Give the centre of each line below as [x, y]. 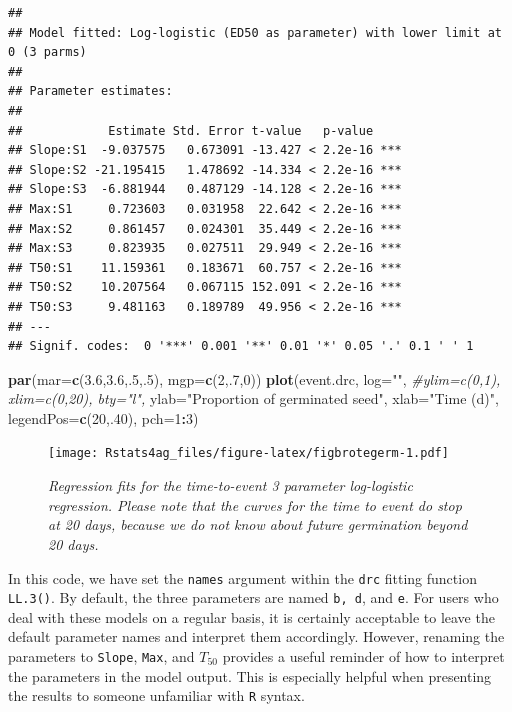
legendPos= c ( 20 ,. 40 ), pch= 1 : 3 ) [103, 417]
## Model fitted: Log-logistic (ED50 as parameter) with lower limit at [255, 32]
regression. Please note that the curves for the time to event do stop [255, 504]
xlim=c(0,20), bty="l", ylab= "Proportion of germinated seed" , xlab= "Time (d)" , [253, 398]
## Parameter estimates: [90, 91]
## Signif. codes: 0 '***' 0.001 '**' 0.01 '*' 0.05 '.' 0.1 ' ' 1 [241, 346]
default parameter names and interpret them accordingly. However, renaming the [256, 636]
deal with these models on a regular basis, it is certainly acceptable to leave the [251, 616]
